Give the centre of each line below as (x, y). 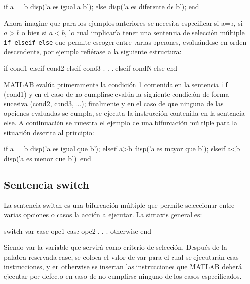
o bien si (34, 32)
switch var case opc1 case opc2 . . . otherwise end (78, 231)
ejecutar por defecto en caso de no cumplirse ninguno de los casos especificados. (123, 276)
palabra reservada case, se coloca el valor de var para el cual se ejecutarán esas (121, 257)
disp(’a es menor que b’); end (48, 158)
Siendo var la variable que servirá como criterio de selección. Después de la (115, 247)
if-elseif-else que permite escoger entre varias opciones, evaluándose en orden (125, 42)
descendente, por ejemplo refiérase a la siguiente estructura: (93, 51)
